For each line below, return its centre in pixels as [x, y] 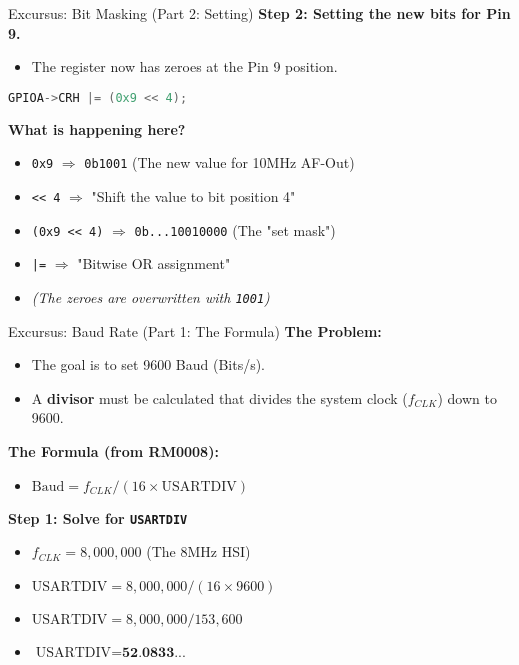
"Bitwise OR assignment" [154, 263]
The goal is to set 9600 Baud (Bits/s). [148, 364]
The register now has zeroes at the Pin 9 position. [184, 66]
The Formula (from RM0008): [113, 450]
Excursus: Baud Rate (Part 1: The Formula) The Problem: [195, 330]
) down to [467, 397]
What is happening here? [97, 128]
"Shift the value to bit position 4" [193, 195]
